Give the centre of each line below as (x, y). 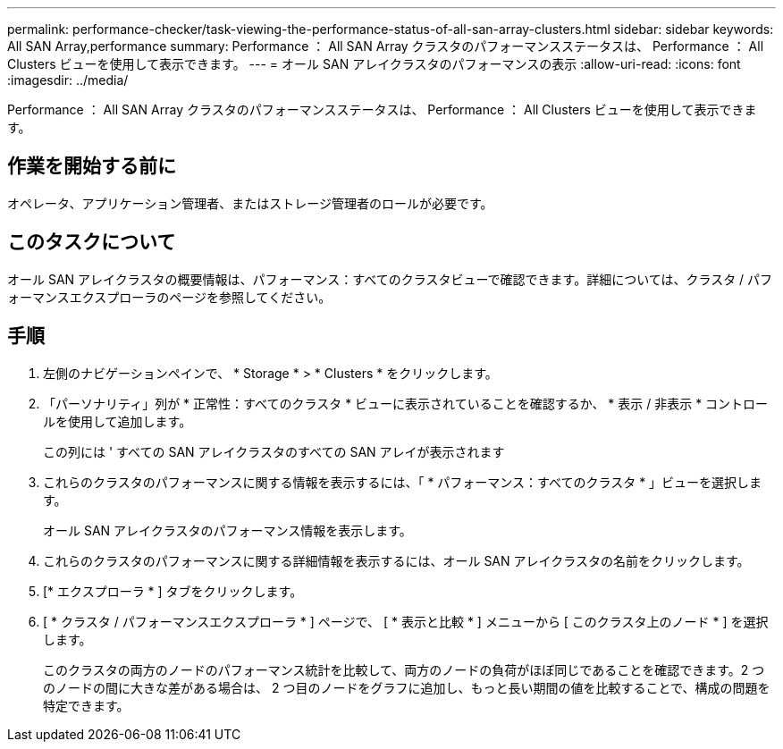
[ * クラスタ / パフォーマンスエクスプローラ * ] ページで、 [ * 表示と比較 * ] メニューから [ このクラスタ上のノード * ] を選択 (406, 621)
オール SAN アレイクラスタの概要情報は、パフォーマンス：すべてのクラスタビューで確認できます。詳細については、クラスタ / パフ (390, 279)
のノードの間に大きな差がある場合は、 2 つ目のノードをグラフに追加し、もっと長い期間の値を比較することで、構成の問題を (407, 687)
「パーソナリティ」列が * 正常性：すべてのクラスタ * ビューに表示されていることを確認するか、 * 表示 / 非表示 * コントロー (406, 403)
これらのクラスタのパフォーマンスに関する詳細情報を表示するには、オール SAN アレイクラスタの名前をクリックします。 (396, 560)
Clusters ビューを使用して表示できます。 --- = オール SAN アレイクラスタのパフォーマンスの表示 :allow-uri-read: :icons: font (374, 64)
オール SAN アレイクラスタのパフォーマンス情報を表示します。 (227, 530)
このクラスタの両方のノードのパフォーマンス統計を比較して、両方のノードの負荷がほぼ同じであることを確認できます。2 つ (404, 669)
